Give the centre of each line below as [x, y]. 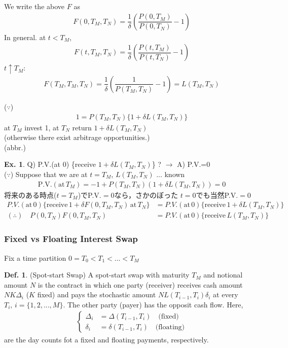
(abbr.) [15, 147]
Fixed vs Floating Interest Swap [71, 239]
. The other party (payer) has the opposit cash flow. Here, [153, 304]
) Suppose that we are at [49, 174]
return [82, 127]
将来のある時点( [30, 195]
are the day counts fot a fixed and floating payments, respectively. [106, 339]
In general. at [25, 37]
